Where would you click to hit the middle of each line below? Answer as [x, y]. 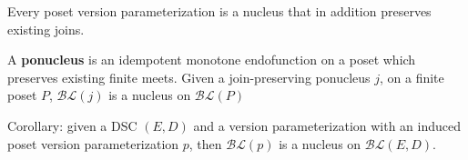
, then [205, 143]
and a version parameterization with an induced [327, 125]
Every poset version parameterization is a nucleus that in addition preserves [219, 11]
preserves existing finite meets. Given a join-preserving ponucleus [189, 77]
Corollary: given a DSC [72, 125]
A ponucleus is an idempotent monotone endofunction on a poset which [212, 60]
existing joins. [46, 29]
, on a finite [412, 77]
